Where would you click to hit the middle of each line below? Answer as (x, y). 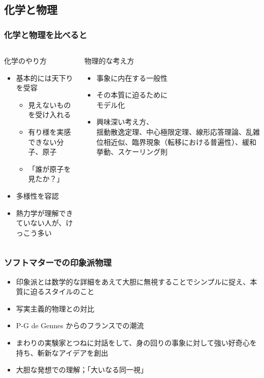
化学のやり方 (25, 60)
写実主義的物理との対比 (55, 308)
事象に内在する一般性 (132, 77)
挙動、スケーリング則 (132, 152)
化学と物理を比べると (46, 34)
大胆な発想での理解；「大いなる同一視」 (82, 370)
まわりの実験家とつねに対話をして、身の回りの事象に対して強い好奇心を (136, 342)
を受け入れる (49, 115)
